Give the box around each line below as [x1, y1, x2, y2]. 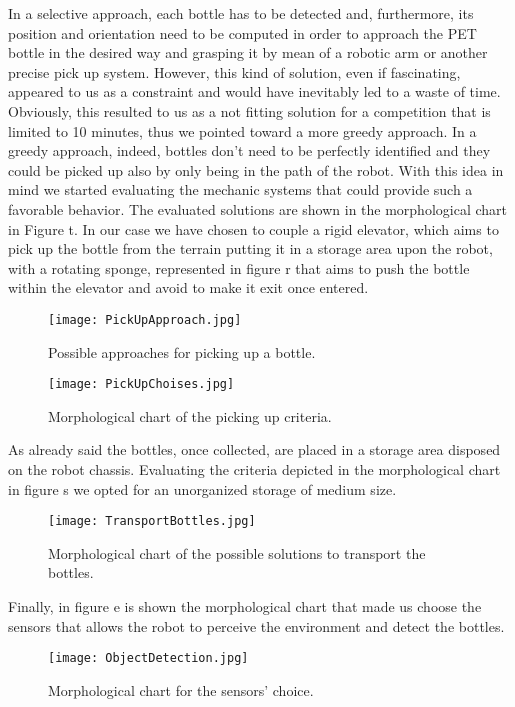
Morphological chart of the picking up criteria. [48, 405, 332, 426]
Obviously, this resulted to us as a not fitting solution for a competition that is [8, 100, 491, 121]
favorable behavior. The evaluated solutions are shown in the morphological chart [8, 198, 507, 219]
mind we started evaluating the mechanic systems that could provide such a [8, 179, 473, 200]
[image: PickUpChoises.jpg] [48, 377, 235, 392]
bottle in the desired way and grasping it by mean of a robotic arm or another [8, 42, 488, 63]
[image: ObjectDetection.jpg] [48, 651, 249, 666]
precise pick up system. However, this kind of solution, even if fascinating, [8, 61, 461, 82]
